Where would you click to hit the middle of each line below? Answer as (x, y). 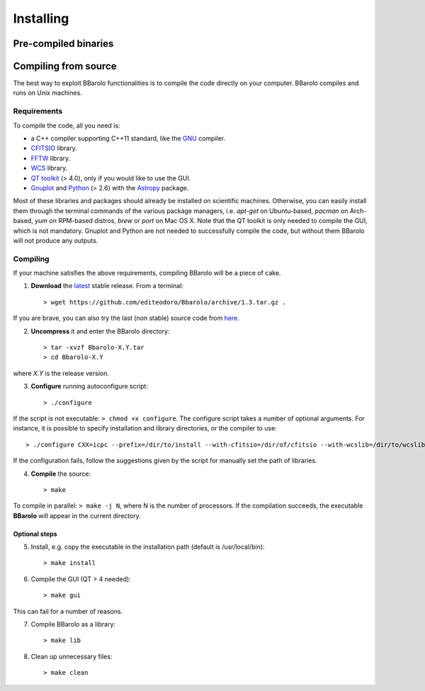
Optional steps (35, 534)
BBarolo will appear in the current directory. (77, 515)
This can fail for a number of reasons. (68, 611)
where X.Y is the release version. (61, 373)
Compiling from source (65, 66)
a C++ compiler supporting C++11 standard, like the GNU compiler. (128, 138)
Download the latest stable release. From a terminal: (107, 286)
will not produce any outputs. (56, 240)
